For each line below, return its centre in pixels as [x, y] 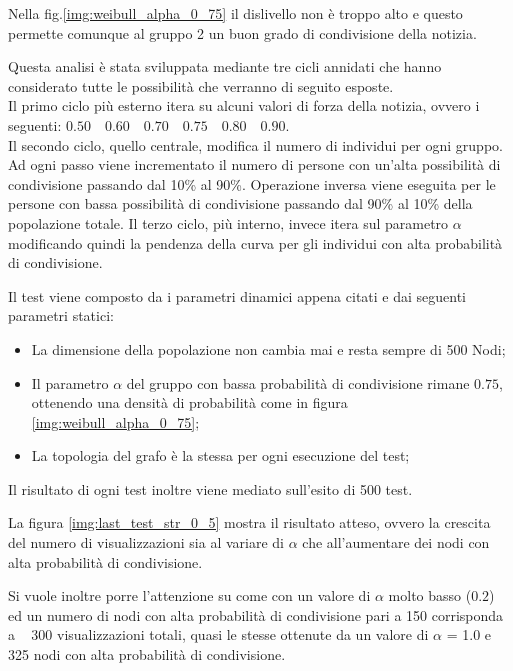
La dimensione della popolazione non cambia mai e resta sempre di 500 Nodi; [268, 348]
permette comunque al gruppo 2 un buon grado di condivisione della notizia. [242, 32]
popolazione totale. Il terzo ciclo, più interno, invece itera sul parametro [228, 222]
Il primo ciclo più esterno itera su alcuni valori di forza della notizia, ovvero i [244, 105]
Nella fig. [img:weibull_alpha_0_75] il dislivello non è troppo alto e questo [235, 13]
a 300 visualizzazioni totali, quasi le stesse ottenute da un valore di [218, 634]
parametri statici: [61, 315]
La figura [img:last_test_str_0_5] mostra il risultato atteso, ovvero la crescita [249, 522]
